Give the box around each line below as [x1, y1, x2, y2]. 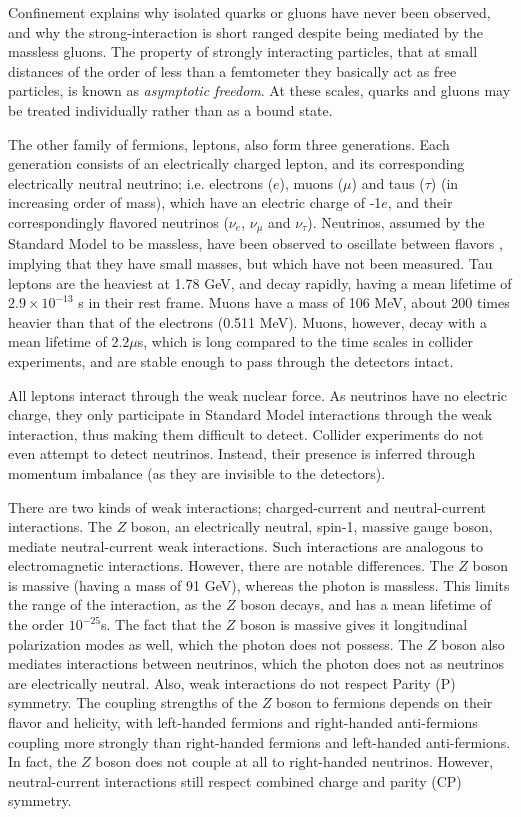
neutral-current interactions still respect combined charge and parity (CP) [8, 770, 462, 791]
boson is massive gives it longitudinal [240, 614, 468, 635]
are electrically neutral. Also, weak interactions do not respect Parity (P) [8, 672, 456, 693]
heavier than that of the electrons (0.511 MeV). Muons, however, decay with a [8, 311, 487, 332]
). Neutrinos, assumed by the [307, 211, 485, 232]
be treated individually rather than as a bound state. [8, 99, 333, 120]
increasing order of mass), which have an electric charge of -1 [8, 192, 382, 213]
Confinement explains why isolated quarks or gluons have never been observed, [8, 2, 491, 22]
